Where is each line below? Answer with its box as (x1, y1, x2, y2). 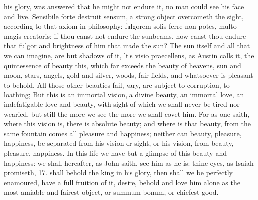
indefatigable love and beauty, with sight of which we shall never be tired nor (4, 99, 240, 109)
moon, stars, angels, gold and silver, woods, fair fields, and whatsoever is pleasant (4, 70, 253, 80)
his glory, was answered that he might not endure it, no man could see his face (4, 1, 244, 11)
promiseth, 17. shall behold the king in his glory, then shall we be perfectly (4, 167, 233, 178)
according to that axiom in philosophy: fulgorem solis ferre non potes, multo (4, 21, 237, 31)
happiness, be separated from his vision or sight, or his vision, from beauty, (4, 138, 234, 148)
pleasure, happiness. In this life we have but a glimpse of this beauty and (4, 147, 227, 158)
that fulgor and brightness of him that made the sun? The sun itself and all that (4, 40, 250, 51)
